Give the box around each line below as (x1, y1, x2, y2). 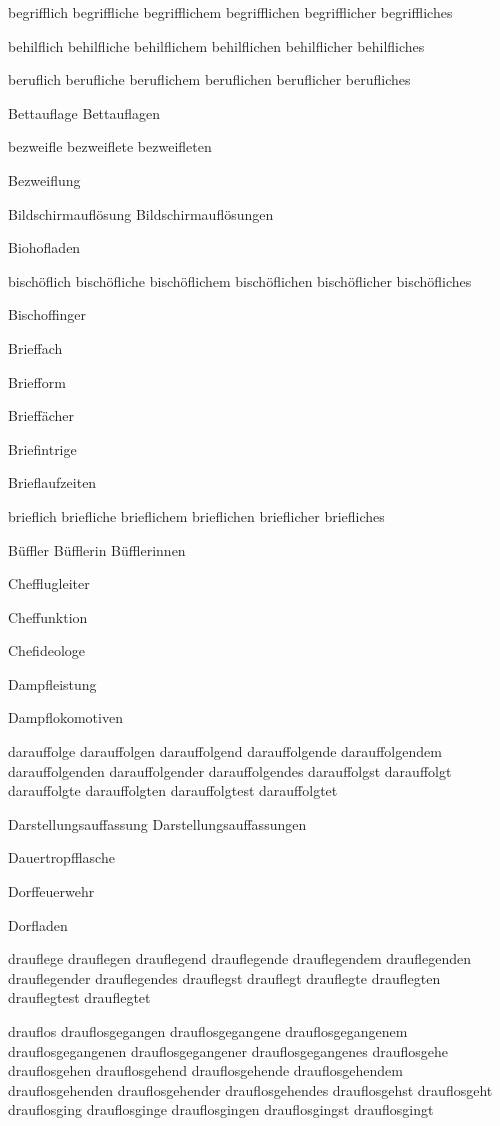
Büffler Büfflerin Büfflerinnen (8, 539, 186, 560)
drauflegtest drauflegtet (8, 987, 151, 1008)
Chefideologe (8, 640, 85, 661)
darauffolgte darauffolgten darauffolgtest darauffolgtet (8, 780, 338, 801)
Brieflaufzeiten (8, 472, 97, 493)
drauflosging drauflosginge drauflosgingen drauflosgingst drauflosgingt (8, 1099, 434, 1120)
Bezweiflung (8, 169, 81, 190)
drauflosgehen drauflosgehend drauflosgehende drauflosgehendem (8, 1060, 403, 1081)
